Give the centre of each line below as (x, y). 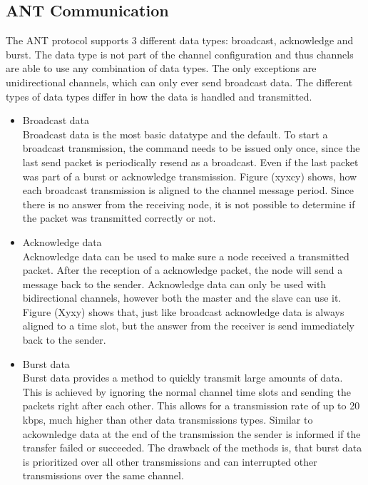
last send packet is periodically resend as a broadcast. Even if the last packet (190, 162)
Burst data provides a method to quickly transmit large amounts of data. (183, 378)
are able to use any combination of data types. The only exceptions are (161, 68)
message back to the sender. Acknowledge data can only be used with (174, 284)
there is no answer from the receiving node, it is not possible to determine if (189, 204)
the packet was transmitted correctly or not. (119, 218)
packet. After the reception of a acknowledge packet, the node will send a (183, 270)
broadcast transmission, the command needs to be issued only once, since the (191, 148)
